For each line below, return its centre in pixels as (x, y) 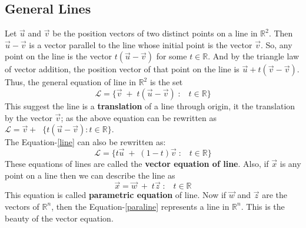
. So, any (276, 44)
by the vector (29, 117)
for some (172, 56)
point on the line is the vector (59, 56)
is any (290, 163)
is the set (166, 82)
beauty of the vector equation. (59, 218)
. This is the (263, 206)
